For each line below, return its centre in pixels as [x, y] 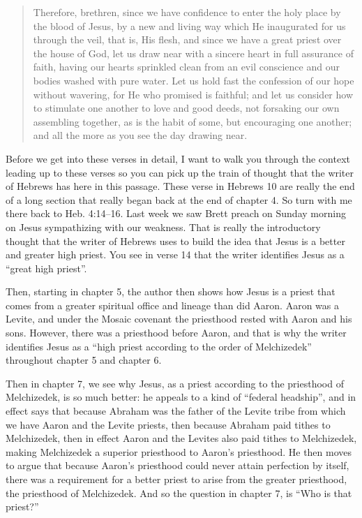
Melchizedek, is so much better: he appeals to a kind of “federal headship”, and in [181, 397]
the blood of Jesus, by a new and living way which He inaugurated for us [189, 25]
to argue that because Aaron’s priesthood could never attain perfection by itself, [178, 465]
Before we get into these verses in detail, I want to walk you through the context [178, 158]
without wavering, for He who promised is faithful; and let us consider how [193, 94]
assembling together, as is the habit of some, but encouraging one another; [193, 121]
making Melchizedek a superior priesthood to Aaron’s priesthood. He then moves [179, 451]
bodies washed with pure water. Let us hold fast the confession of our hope [194, 80]
